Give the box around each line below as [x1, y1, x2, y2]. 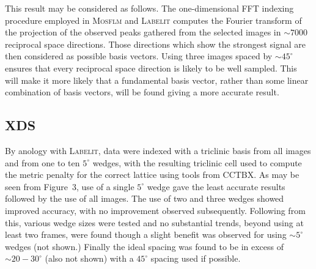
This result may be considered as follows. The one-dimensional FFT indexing [5, 2, 294, 14]
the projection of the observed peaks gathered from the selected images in [5, 26, 281, 39]
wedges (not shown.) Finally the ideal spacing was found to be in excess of [5, 240, 284, 252]
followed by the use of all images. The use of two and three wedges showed [5, 192, 284, 205]
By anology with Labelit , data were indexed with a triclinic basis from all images [5, 144, 311, 157]
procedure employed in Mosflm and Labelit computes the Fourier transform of [5, 13, 302, 26]
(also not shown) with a [45, 252, 134, 265]
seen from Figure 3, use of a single [5, 180, 134, 193]
